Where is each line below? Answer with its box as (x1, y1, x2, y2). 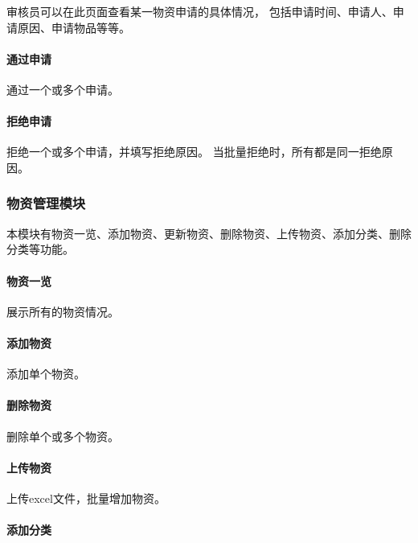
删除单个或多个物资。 (6, 427, 119, 444)
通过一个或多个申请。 (6, 80, 119, 97)
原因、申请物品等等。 (17, 19, 130, 35)
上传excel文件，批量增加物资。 (6, 489, 166, 506)
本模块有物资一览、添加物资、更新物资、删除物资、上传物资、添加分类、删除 (6, 224, 412, 241)
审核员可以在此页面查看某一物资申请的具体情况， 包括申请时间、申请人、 (6, 3, 393, 19)
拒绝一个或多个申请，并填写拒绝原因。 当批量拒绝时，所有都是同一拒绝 (6, 143, 382, 160)
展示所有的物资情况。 (6, 302, 119, 319)
